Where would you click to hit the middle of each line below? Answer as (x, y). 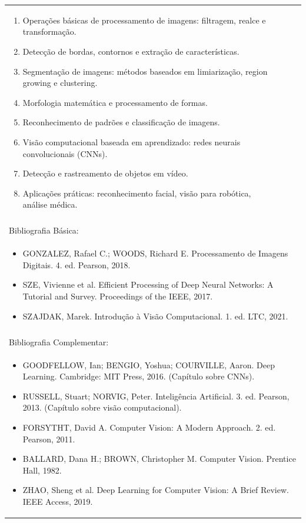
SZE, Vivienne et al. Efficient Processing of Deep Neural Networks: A (148, 284)
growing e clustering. (60, 83)
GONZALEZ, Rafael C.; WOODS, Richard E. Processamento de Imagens (155, 253)
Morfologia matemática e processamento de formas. (115, 102)
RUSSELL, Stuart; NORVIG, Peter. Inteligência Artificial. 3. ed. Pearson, (156, 396)
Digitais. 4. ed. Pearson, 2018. (76, 264)
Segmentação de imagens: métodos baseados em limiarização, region (145, 71)
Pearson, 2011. (49, 439)
